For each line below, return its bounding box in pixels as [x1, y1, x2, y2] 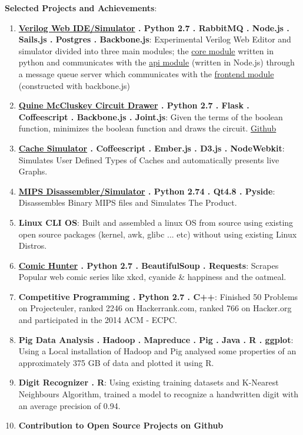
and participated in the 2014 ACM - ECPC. [18, 314, 177, 326]
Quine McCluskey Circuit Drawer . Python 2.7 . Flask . [18, 99, 249, 111]
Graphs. [18, 165, 48, 177]
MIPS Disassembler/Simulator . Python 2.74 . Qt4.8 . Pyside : [18, 184, 275, 197]
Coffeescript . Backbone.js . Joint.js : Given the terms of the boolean [18, 110, 283, 123]
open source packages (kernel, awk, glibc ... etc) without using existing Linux [18, 228, 297, 240]
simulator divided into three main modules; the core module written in [18, 44, 274, 57]
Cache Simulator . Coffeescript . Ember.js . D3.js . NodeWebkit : [18, 141, 285, 154]
